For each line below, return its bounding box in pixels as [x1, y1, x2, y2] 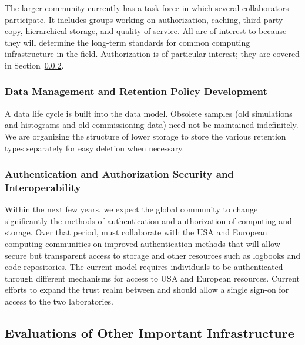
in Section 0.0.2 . [5, 59, 64, 71]
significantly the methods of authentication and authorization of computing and [5, 214, 292, 226]
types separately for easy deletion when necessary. [5, 141, 185, 154]
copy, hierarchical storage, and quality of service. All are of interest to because [5, 25, 287, 37]
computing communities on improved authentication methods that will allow [5, 238, 280, 250]
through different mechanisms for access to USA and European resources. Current [5, 272, 300, 284]
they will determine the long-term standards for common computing [5, 36, 250, 48]
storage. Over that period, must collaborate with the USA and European [5, 226, 267, 238]
